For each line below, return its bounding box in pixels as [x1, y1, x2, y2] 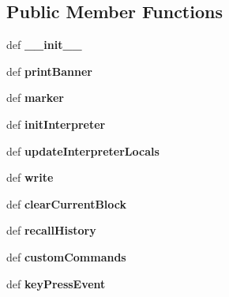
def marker [6, 89, 64, 106]
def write [6, 169, 54, 186]
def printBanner [6, 62, 92, 79]
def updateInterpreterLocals [6, 142, 160, 159]
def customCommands [6, 248, 126, 265]
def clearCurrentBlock [6, 195, 127, 212]
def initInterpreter [6, 115, 106, 132]
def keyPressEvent [6, 275, 106, 291]
